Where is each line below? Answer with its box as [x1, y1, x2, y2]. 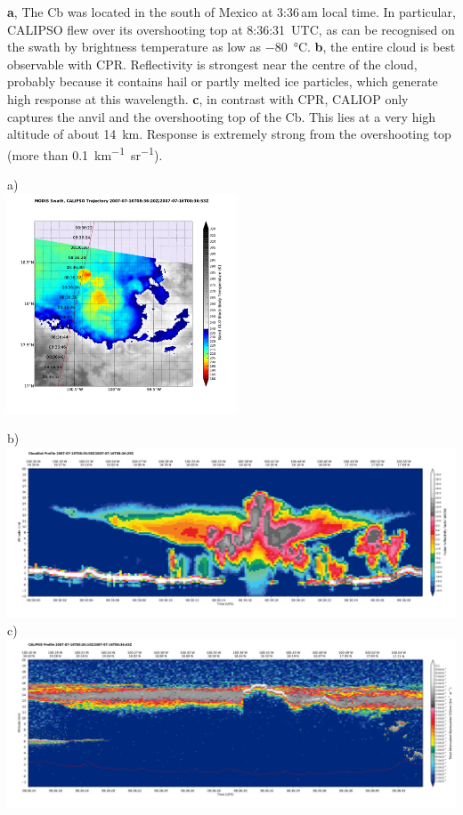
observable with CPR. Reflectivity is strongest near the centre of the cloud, [7, 54, 418, 73]
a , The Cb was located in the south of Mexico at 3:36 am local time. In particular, [7, 3, 456, 20]
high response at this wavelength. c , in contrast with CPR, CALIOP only [7, 89, 409, 108]
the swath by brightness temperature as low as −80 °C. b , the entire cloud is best [7, 37, 456, 56]
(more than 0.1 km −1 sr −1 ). [7, 142, 163, 164]
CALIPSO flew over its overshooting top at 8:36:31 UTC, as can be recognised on [7, 20, 455, 38]
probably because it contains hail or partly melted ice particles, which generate [7, 72, 438, 91]
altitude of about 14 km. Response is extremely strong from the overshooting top [7, 125, 451, 143]
